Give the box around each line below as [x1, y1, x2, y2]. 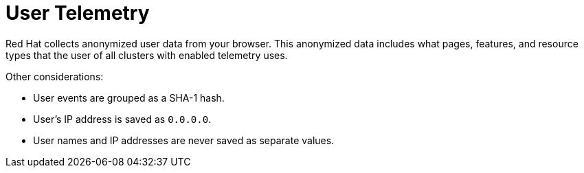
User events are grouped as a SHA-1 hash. [33, 91, 225, 104]
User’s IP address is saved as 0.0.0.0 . [33, 113, 212, 125]
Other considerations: [5, 70, 104, 82]
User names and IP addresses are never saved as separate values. [33, 134, 335, 146]
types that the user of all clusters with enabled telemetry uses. [5, 49, 288, 61]
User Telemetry [5, 1, 150, 25]
